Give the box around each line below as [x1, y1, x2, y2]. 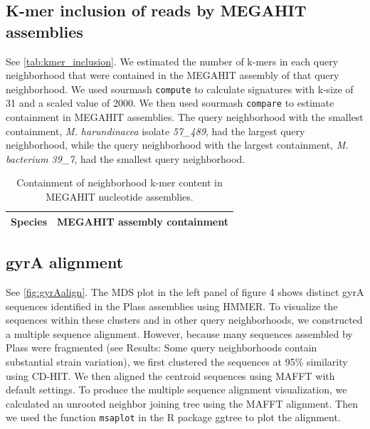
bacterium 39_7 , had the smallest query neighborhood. [6, 151, 245, 166]
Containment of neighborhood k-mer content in [16, 175, 223, 190]
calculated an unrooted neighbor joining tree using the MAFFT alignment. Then [6, 396, 358, 411]
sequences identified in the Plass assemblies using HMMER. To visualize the [6, 298, 338, 313]
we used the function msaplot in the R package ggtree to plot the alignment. [6, 410, 341, 425]
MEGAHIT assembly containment [57, 213, 228, 228]
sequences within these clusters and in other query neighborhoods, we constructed [6, 312, 363, 327]
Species [11, 213, 48, 228]
